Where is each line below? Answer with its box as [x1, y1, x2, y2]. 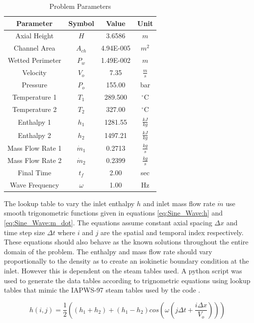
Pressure [22, 80, 48, 90]
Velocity [22, 67, 47, 78]
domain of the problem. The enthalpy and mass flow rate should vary [4, 246, 212, 256]
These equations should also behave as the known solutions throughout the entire [4, 237, 249, 247]
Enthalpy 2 [18, 130, 51, 140]
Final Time [18, 167, 51, 177]
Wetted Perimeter [7, 55, 61, 65]
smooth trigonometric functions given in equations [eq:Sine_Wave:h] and [4, 208, 223, 218]
